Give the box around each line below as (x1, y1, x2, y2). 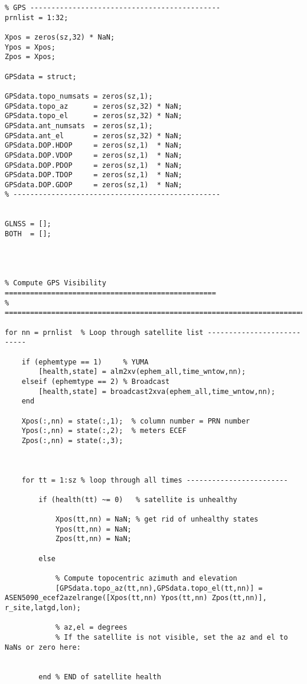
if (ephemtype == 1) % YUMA (21, 357, 149, 366)
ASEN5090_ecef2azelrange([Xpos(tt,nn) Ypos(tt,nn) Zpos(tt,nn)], (5, 594, 267, 602)
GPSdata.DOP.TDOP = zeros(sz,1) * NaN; (5, 171, 182, 180)
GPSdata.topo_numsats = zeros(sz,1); (5, 92, 153, 100)
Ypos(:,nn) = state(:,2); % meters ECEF (21, 426, 187, 435)
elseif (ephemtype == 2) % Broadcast (21, 377, 170, 386)
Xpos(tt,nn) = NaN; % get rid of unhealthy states (55, 515, 259, 524)
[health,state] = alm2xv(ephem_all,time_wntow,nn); (38, 367, 246, 376)
